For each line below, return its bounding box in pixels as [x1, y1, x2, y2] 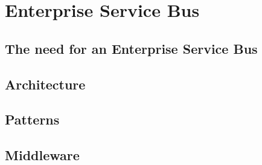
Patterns [5, 110, 60, 129]
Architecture [5, 74, 86, 93]
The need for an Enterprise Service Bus [5, 39, 258, 57]
